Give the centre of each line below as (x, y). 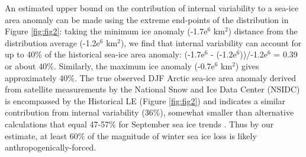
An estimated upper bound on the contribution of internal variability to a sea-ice (152, 8)
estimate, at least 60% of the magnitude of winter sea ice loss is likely (131, 135)
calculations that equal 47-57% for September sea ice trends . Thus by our (139, 124)
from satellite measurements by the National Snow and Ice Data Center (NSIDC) (152, 89)
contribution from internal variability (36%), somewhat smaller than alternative (149, 112)
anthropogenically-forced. (51, 147)
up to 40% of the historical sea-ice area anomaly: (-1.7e (105, 54)
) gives (247, 65)
